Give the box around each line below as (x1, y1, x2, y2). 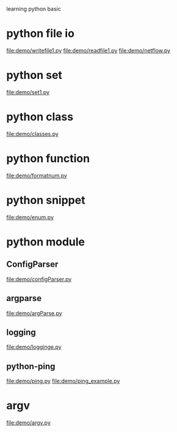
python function (6, 152, 90, 165)
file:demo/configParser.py (6, 275, 72, 283)
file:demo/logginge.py (6, 343, 62, 351)
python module (6, 235, 85, 248)
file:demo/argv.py (6, 419, 51, 426)
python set (6, 69, 63, 82)
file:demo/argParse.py (6, 309, 62, 317)
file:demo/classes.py (6, 130, 59, 137)
